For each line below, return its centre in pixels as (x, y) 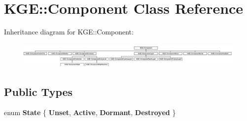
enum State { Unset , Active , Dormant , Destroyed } (90, 112)
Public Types (38, 91)
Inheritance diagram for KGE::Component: (69, 32)
